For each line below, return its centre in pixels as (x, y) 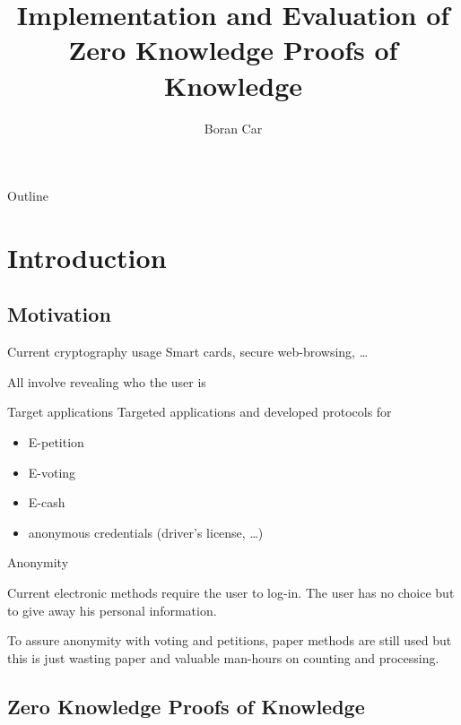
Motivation (59, 314)
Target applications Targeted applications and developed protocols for (200, 412)
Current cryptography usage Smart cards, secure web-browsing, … (188, 352)
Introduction (87, 257)
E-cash (47, 502)
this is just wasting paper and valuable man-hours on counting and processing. (223, 657)
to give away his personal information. (112, 610)
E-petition (56, 442)
